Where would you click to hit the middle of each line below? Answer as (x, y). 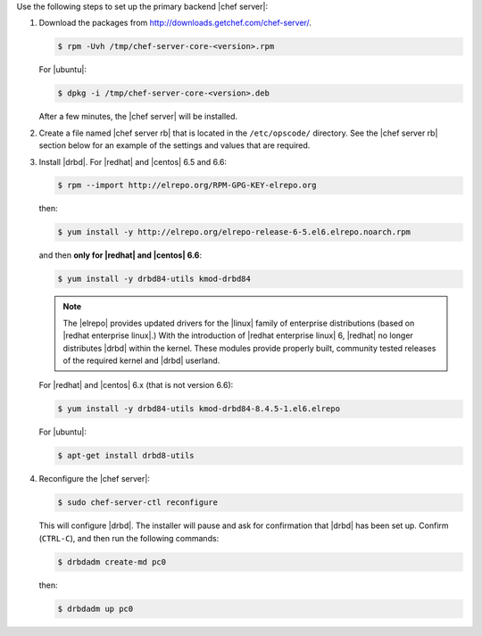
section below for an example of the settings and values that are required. (175, 145)
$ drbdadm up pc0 (96, 608)
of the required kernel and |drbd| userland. (141, 360)
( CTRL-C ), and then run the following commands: (129, 538)
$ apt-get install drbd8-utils (126, 456)
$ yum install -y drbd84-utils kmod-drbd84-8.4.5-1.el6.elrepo (199, 409)
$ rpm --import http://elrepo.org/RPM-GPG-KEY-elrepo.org (187, 186)
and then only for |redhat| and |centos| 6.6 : (120, 255)
